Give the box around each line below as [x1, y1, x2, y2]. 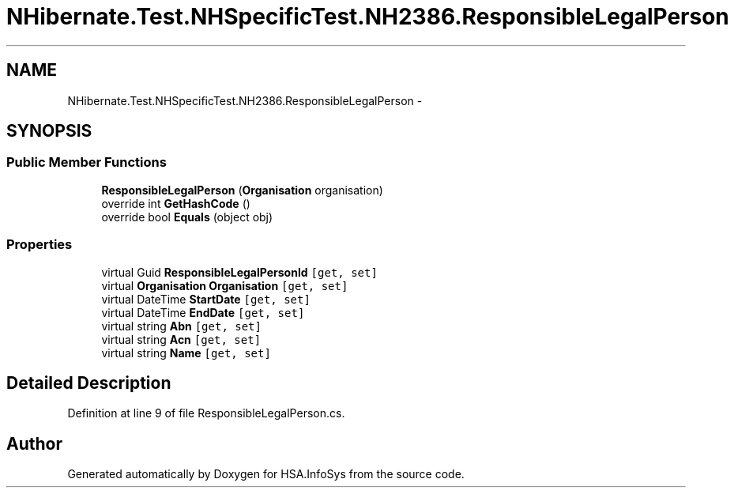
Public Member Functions [6, 154, 167, 171]
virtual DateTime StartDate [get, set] [101, 292, 311, 306]
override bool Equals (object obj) [101, 209, 273, 224]
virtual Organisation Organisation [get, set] [101, 278, 348, 292]
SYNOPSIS [6, 121, 92, 141]
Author [6, 433, 62, 454]
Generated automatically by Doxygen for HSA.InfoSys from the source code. [67, 467, 465, 481]
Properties [6, 236, 73, 253]
